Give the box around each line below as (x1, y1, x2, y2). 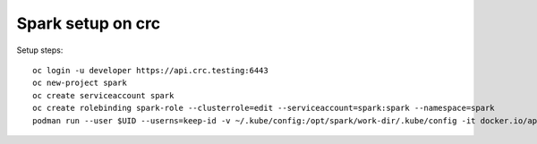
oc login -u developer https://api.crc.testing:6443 (32, 65, 268, 75)
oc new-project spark (32, 78, 127, 89)
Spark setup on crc (16, 13, 161, 33)
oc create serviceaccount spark (32, 90, 175, 100)
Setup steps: (16, 45, 64, 55)
